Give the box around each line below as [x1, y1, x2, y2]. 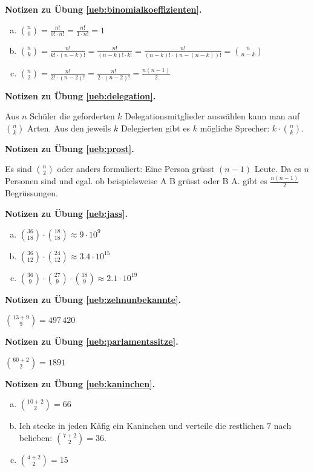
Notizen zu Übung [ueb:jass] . [5, 207, 128, 220]
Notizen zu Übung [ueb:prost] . [5, 142, 134, 155]
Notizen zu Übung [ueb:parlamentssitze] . [5, 335, 178, 348]
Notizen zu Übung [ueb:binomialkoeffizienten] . [5, 3, 202, 15]
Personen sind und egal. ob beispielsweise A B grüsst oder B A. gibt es [5, 175, 267, 187]
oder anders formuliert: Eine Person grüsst [57, 162, 215, 175]
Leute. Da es [254, 162, 301, 175]
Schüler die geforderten [30, 110, 115, 122]
